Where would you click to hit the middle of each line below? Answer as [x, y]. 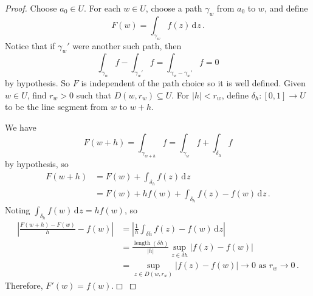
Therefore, [24, 285]
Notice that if [30, 45]
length [142, 243]
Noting [18, 210]
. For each [102, 8]
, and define [286, 8]
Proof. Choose [31, 8]
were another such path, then [127, 45]
